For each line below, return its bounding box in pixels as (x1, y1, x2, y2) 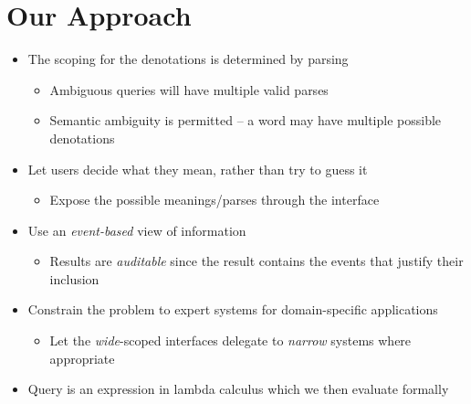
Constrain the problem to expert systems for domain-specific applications (27, 300, 438, 319)
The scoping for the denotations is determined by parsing (27, 49, 349, 69)
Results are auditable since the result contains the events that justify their (49, 251, 464, 271)
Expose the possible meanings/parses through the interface (49, 190, 380, 209)
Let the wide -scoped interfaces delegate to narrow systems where (49, 331, 412, 350)
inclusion (49, 269, 99, 288)
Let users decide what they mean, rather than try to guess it (27, 159, 368, 178)
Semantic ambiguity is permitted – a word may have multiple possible (49, 111, 442, 130)
